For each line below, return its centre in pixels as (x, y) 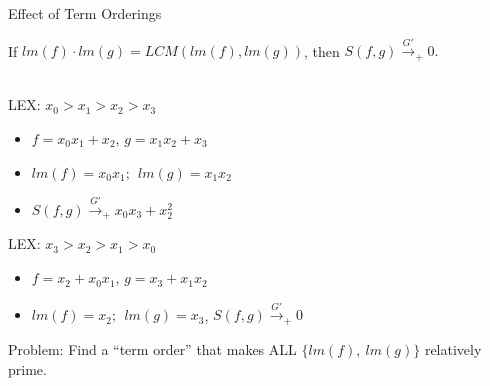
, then (322, 50)
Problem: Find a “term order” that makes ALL (152, 348)
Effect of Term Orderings (85, 13)
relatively (453, 348)
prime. (27, 368)
